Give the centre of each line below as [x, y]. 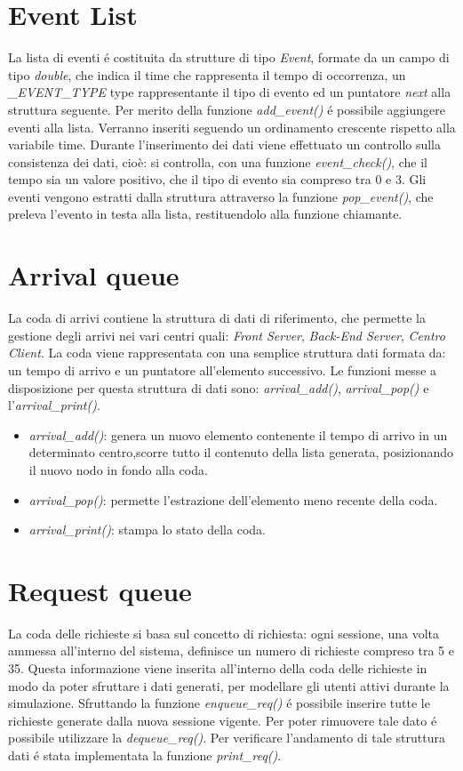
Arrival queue [94, 275]
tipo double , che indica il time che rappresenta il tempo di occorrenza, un [207, 74]
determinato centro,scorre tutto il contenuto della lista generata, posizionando [241, 452]
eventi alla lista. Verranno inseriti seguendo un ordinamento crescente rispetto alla [232, 127]
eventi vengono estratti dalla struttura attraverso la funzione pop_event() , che [221, 196]
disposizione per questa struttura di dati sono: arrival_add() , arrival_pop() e [219, 387]
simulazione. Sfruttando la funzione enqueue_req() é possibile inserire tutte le [219, 703]
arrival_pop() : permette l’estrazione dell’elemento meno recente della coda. [233, 499]
